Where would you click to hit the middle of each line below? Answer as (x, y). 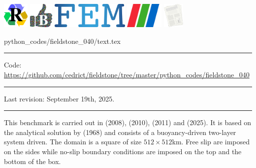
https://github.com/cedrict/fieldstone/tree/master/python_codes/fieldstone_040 (127, 75)
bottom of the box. (32, 161)
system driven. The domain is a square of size (73, 142)
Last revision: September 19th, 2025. (59, 98)
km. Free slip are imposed (211, 142)
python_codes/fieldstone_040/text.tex (63, 41)
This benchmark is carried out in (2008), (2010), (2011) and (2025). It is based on (128, 122)
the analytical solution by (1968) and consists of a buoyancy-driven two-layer (120, 132)
